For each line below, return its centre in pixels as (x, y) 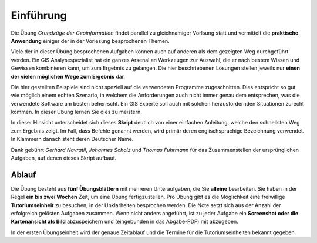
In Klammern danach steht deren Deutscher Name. (72, 139)
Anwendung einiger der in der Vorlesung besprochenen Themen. (90, 41)
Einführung (39, 15)
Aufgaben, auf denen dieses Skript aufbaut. (64, 158)
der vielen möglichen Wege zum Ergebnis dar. (68, 76)
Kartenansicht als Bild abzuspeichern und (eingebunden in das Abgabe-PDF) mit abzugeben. (125, 222)
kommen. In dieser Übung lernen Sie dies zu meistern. (76, 112)
